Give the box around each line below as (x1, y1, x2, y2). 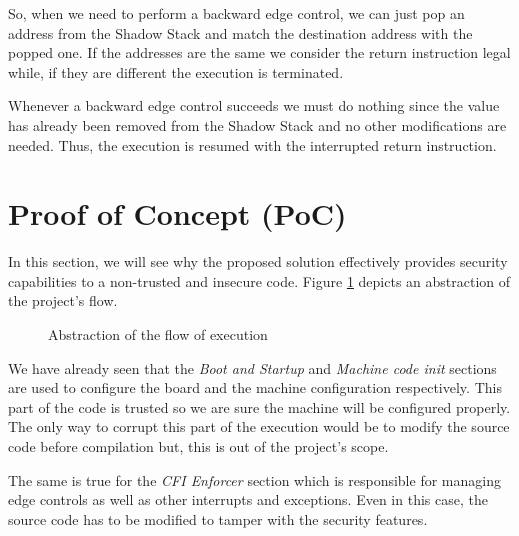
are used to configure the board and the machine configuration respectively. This (8, 377, 502, 398)
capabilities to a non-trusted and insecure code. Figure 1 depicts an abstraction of (8, 270, 511, 291)
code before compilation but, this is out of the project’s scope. (8, 436, 389, 457)
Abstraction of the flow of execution (48, 324, 268, 345)
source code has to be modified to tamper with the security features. (8, 508, 428, 529)
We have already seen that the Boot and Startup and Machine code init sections (8, 357, 497, 378)
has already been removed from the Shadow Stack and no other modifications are (8, 114, 507, 135)
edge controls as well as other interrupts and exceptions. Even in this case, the (8, 489, 488, 510)
